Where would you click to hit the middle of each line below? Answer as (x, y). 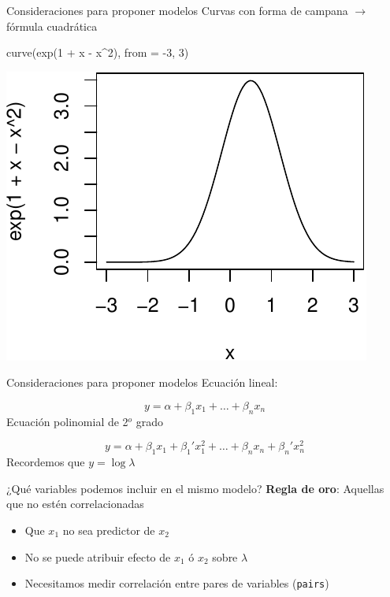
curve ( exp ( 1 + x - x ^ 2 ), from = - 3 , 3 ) (98, 52)
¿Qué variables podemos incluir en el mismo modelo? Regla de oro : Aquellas (195, 488)
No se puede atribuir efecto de (98, 556)
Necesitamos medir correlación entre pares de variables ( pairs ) (177, 583)
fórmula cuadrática (52, 26)
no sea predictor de (109, 530)
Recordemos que (46, 462)
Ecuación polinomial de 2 (67, 421)
